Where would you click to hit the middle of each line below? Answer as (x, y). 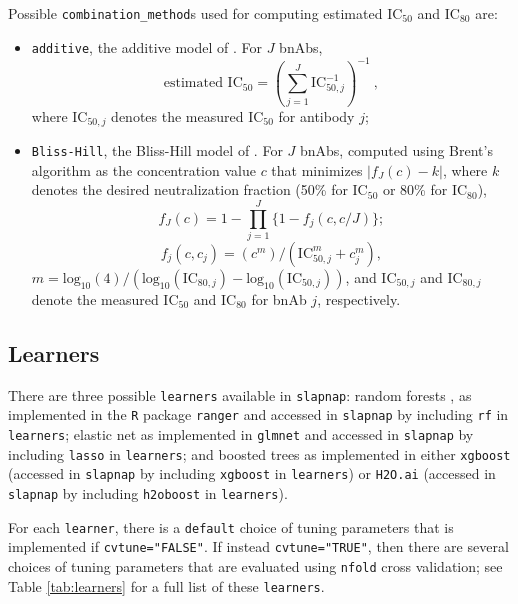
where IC (59, 115)
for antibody (316, 115)
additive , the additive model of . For (147, 46)
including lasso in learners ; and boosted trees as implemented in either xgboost (259, 453)
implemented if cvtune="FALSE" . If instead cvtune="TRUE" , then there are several (258, 546)
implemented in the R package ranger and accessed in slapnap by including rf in (258, 414)
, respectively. (359, 298)
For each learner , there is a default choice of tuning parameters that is (231, 526)
